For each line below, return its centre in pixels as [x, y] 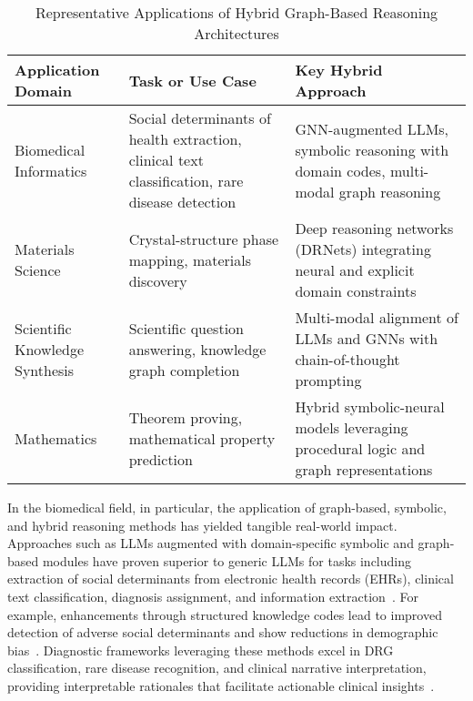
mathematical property [202, 438]
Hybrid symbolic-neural [370, 406]
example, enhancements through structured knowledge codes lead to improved [225, 614]
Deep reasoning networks [374, 228]
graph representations [364, 469]
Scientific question [186, 328]
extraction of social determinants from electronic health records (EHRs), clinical [231, 579]
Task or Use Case [192, 80]
